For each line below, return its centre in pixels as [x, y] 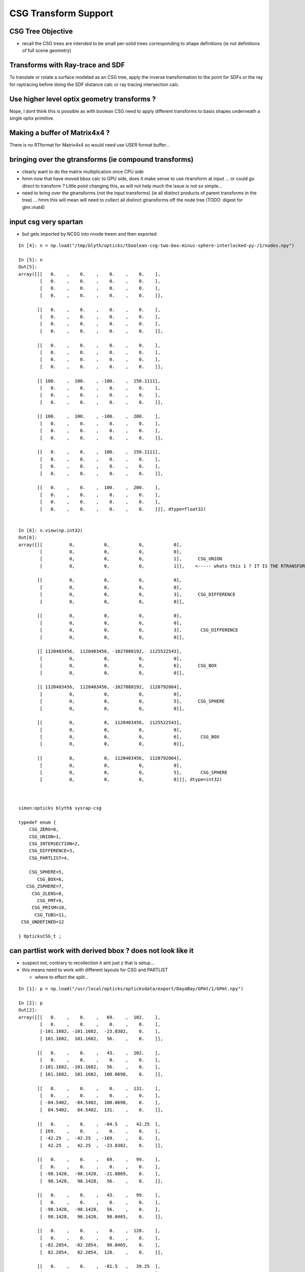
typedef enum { [37, 822]
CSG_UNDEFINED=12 [43, 922]
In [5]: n [30, 260]
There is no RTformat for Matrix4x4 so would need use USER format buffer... [90, 144]
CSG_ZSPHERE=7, [45, 886]
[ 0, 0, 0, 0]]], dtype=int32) [131, 779]
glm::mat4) [34, 207]
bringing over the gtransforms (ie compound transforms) [101, 160]
